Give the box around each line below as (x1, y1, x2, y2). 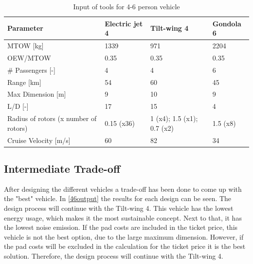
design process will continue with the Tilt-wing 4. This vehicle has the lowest (4, 203, 234, 213)
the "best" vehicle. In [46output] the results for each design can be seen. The (4, 193, 232, 203)
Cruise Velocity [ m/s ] (7, 135, 71, 145)
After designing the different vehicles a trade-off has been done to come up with (4, 183, 242, 194)
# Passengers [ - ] (7, 64, 55, 75)
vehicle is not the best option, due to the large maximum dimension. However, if (4, 231, 244, 242)
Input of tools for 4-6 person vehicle (73, 1, 180, 11)
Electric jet (105, 18, 143, 28)
